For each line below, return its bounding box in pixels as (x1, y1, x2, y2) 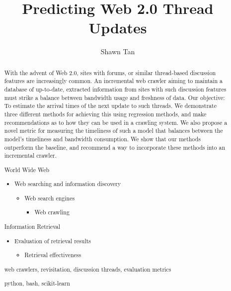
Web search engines (24, 194, 75, 202)
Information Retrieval (4, 222, 61, 230)
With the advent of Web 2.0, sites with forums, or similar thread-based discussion (4, 68, 216, 77)
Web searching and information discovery (14, 180, 121, 188)
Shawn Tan (100, 46, 135, 57)
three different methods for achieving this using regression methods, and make (4, 109, 207, 118)
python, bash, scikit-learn (4, 279, 70, 288)
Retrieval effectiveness (24, 251, 81, 259)
